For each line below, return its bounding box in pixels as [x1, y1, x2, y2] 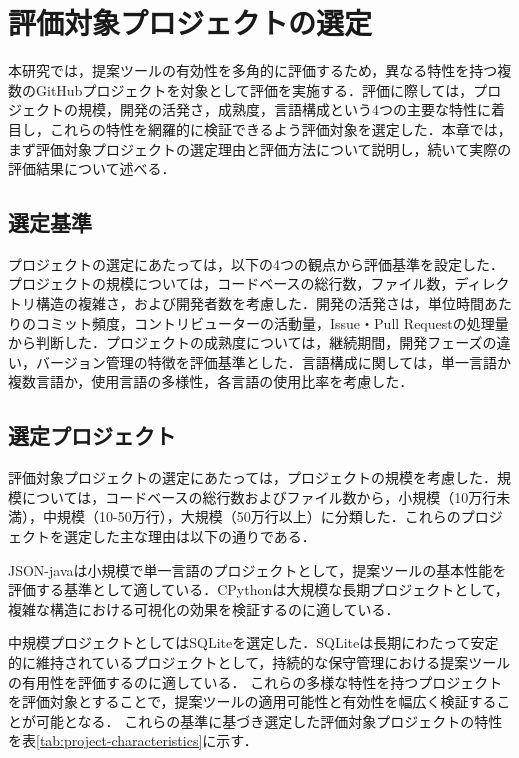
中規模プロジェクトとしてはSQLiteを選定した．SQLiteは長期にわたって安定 [8, 632, 499, 653]
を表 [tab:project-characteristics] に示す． [8, 730, 258, 751]
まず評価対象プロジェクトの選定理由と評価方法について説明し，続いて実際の [8, 138, 512, 159]
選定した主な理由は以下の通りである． [63, 526, 316, 547]
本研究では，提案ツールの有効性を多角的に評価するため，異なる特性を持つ [8, 60, 498, 81]
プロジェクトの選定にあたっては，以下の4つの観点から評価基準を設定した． [8, 253, 505, 274]
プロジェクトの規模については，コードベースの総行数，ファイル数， [8, 273, 455, 294]
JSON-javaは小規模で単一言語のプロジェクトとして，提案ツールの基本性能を [8, 559, 507, 580]
